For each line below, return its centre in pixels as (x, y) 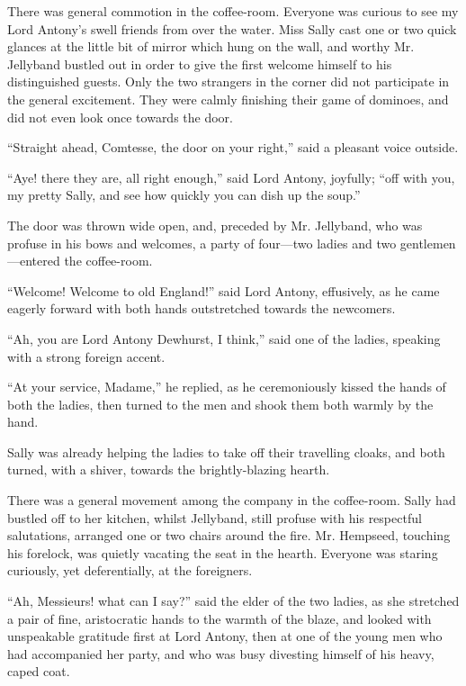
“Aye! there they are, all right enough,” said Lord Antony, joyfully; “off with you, (231, 177)
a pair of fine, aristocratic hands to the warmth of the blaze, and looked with (220, 618)
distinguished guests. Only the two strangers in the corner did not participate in (229, 81)
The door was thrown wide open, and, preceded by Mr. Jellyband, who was (215, 225)
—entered (34, 261)
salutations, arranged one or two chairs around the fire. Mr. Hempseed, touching (229, 535)
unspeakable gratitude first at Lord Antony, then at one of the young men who (225, 636)
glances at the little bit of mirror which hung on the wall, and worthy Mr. (211, 46)
